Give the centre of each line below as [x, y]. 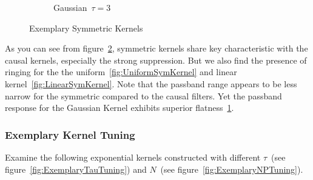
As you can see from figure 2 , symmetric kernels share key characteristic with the [156, 48]
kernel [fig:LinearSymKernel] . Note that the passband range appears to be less [151, 83]
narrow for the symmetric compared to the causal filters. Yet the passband [143, 95]
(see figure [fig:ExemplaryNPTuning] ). [232, 169]
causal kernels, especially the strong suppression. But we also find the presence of [156, 60]
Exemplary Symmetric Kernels [86, 28]
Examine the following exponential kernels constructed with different [133, 157]
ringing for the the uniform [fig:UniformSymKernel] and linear [121, 72]
